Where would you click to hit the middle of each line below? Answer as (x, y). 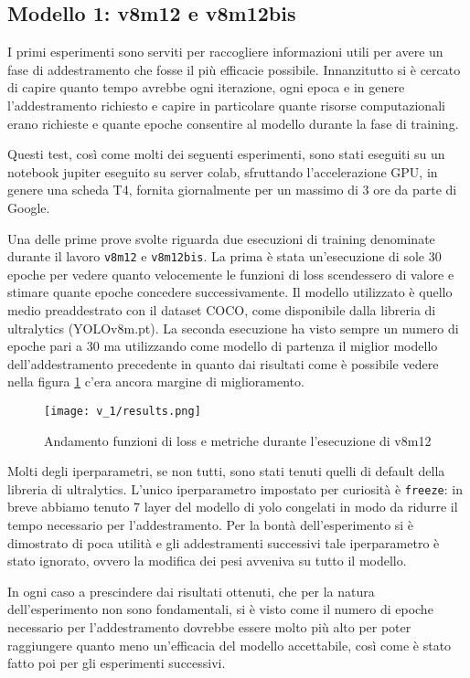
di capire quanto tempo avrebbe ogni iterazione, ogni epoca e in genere (206, 87)
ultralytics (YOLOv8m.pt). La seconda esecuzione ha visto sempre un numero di (233, 328)
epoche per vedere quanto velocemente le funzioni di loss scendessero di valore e (231, 274)
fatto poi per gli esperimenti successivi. (117, 663)
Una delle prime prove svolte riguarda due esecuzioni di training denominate (221, 238)
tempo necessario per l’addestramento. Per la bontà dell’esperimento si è (211, 525)
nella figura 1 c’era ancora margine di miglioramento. (156, 381)
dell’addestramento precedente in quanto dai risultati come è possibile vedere (223, 363)
